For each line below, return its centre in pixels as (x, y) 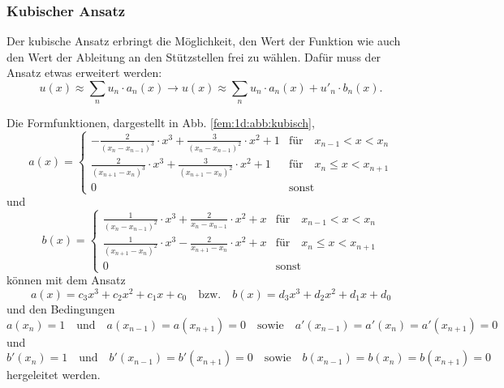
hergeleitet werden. (54, 375)
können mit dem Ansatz (66, 280)
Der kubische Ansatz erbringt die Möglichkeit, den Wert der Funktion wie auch (204, 41)
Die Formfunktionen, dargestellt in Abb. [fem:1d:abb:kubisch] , (161, 123)
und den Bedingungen (61, 308)
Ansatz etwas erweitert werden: (84, 72)
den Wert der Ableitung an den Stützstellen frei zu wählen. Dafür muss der (194, 56)
